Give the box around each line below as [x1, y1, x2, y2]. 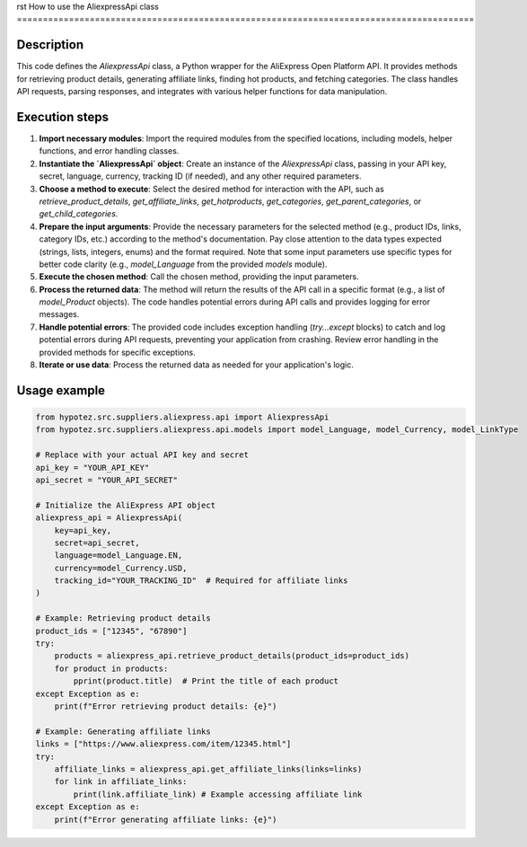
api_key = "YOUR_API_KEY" [35, 463, 150, 472]
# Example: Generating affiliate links [35, 726, 211, 737]
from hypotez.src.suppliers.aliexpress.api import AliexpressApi [35, 412, 329, 422]
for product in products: [54, 663, 169, 674]
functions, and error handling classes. [39, 146, 180, 156]
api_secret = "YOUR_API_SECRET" [35, 474, 179, 485]
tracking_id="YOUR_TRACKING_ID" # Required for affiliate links [54, 576, 348, 586]
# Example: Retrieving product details [35, 613, 211, 623]
